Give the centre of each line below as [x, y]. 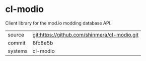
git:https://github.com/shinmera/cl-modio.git [86, 34]
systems [18, 51]
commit [17, 42]
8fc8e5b [43, 42]
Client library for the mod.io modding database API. [58, 23]
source [16, 34]
